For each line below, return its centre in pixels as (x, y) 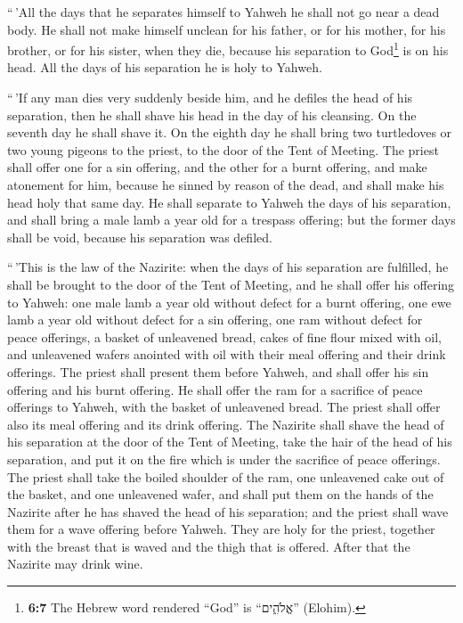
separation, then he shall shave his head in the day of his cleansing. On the (212, 115)
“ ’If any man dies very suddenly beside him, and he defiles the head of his (210, 98)
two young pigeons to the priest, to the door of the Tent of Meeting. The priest (223, 149)
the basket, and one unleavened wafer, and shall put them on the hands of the (220, 494)
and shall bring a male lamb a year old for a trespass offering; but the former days (231, 220)
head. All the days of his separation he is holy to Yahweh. (165, 67)
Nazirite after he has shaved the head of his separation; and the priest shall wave (228, 511)
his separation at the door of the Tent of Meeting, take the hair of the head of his (230, 442)
